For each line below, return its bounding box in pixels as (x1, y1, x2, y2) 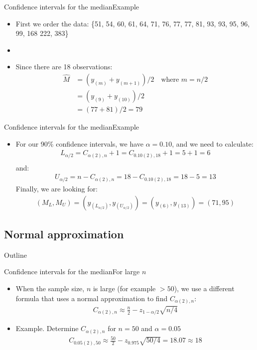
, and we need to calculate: (172, 138, 254, 149)
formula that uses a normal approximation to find (15, 293, 168, 303)
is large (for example (93, 283, 156, 293)
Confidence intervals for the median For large (4, 266, 140, 277)
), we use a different (174, 283, 235, 293)
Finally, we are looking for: (15, 183, 98, 193)
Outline (4, 249, 27, 260)
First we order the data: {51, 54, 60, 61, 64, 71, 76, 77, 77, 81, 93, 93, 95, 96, (15, 18, 250, 28)
